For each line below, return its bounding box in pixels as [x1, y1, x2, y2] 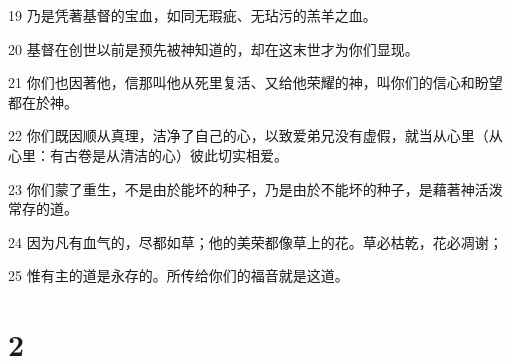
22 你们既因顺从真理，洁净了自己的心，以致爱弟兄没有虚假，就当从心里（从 [8, 125, 503, 146]
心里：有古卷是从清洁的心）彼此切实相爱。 [8, 144, 288, 165]
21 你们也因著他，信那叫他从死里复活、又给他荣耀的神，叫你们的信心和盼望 [8, 72, 503, 93]
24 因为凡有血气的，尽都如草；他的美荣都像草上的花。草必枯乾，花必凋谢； [8, 231, 503, 252]
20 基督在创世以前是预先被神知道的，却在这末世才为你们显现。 [8, 38, 419, 59]
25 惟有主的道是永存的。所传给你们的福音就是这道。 [8, 265, 349, 286]
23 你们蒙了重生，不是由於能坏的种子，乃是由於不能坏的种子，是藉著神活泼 [8, 178, 503, 199]
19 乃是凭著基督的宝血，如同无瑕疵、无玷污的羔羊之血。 [8, 5, 377, 25]
